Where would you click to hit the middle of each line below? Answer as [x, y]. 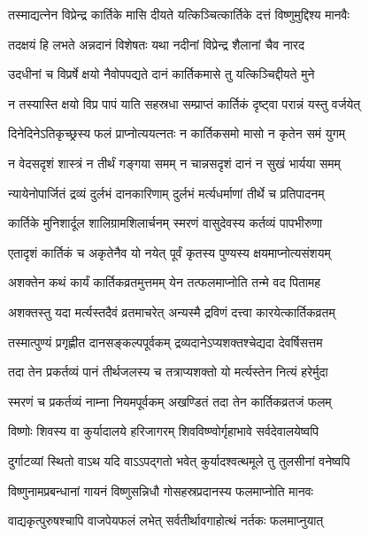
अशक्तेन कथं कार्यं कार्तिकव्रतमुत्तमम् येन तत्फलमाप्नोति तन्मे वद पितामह [165, 282]
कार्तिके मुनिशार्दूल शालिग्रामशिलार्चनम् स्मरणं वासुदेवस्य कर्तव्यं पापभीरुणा [165, 223]
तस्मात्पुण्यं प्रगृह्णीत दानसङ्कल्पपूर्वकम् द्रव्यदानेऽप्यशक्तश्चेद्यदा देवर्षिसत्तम [165, 342]
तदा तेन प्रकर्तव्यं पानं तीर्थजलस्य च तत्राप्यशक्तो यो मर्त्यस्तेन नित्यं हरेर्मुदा [168, 372]
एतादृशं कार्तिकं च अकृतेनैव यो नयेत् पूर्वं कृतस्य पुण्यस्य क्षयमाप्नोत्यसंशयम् [169, 252]
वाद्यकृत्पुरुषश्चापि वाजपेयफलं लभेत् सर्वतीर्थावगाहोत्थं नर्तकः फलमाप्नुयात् [166, 520]
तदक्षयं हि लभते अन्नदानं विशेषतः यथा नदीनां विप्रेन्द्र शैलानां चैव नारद [156, 44]
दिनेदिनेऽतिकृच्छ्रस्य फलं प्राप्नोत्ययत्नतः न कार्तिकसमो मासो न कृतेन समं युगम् [177, 133]
